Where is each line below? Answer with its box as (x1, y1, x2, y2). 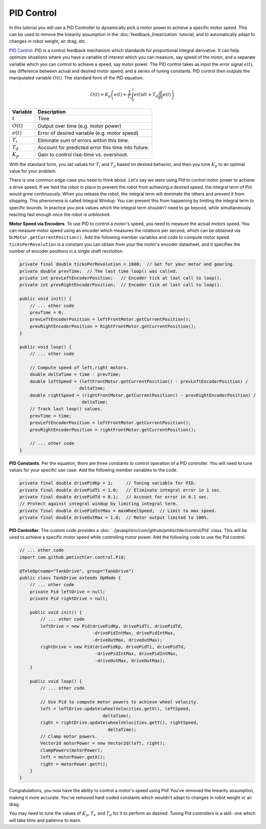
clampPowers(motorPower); (40, 747, 103, 753)
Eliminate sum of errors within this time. (37, 137, 130, 144)
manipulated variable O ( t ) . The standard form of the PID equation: (9, 75, 144, 81)
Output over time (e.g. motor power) (37, 122, 122, 129)
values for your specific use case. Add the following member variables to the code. (9, 467, 178, 473)
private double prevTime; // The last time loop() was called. (19, 268, 178, 274)
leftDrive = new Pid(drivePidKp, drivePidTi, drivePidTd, (40, 623, 183, 629)
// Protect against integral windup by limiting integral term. (19, 501, 178, 507)
